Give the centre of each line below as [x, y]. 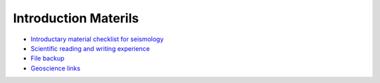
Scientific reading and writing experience [90, 48]
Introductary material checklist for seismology [97, 39]
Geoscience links [56, 68]
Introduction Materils [76, 18]
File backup [47, 59]
